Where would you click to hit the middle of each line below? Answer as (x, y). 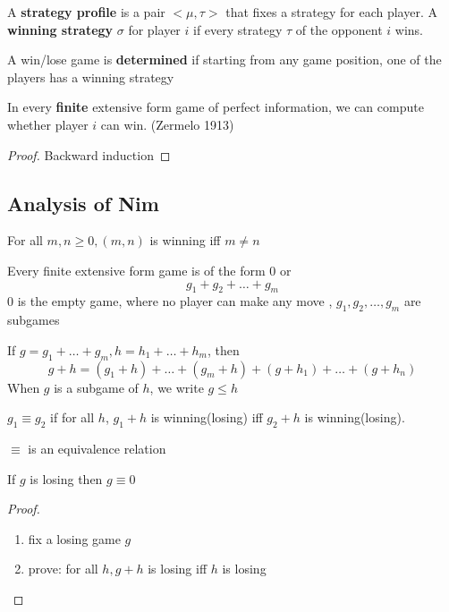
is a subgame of (96, 387)
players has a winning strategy (91, 76)
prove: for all (63, 569)
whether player (48, 124)
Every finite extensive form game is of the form (136, 270)
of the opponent (339, 29)
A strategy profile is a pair (86, 12)
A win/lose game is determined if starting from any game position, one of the (224, 59)
